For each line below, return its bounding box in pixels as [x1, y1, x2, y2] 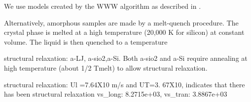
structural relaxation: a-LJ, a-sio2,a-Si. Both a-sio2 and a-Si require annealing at [4, 53, 248, 63]
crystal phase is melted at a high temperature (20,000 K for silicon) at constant [4, 27, 245, 37]
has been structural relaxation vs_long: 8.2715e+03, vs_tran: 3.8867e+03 [4, 89, 227, 99]
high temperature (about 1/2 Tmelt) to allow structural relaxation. [4, 62, 208, 73]
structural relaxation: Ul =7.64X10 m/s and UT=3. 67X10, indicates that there [4, 79, 245, 89]
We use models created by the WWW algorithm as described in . [4, 1, 201, 11]
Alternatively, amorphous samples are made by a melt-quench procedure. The [4, 17, 239, 27]
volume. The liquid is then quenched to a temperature [4, 36, 168, 47]
